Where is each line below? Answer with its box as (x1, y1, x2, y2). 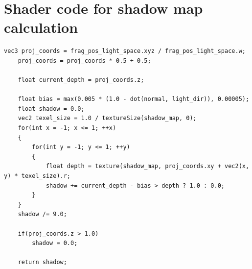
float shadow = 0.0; (18, 105, 85, 112)
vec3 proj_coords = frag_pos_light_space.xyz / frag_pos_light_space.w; (4, 48, 246, 55)
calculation (4, 17, 78, 37)
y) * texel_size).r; (4, 172, 71, 180)
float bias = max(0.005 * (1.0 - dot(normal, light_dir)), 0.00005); (18, 96, 250, 103)
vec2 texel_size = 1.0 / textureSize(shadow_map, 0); (18, 115, 197, 122)
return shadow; (18, 259, 67, 266)
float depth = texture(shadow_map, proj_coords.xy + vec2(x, (46, 163, 250, 170)
